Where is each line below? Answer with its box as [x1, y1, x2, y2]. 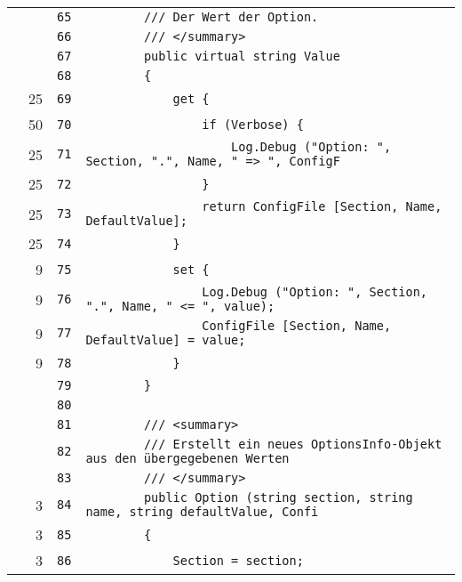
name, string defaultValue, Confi [85, 505, 319, 519]
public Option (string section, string [143, 490, 413, 505]
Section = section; [172, 553, 304, 568]
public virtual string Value [143, 49, 340, 63]
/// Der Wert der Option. [143, 10, 319, 24]
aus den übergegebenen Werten [85, 451, 290, 465]
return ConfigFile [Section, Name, [202, 199, 442, 214]
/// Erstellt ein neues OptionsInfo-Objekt [143, 437, 442, 451]
